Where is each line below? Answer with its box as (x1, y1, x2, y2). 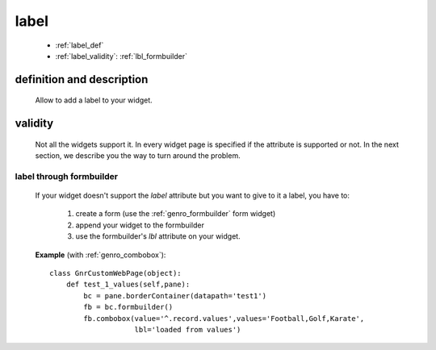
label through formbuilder (15, 170, 119, 181)
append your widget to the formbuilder (75, 220, 205, 230)
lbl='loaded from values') (134, 325, 241, 334)
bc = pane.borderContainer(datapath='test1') (83, 291, 266, 300)
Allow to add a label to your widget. (35, 95, 153, 105)
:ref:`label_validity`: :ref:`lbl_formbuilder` (55, 51, 188, 60)
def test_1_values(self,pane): (65, 280, 191, 290)
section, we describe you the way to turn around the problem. (35, 151, 241, 160)
